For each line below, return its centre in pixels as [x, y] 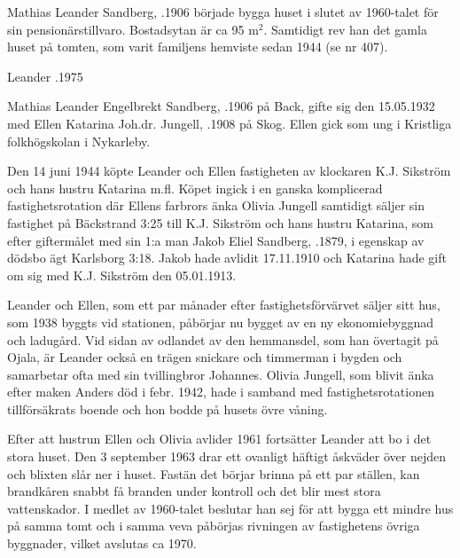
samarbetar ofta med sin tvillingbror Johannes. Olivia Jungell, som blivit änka [221, 374]
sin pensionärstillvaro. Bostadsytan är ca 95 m [133, 29]
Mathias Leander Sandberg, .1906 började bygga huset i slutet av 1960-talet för [223, 12]
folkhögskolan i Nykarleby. [79, 141]
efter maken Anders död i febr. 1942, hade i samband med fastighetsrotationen [221, 392]
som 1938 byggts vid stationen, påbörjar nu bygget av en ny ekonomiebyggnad [220, 322]
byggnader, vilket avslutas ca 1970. [102, 543]
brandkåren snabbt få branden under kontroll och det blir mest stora [194, 491]
